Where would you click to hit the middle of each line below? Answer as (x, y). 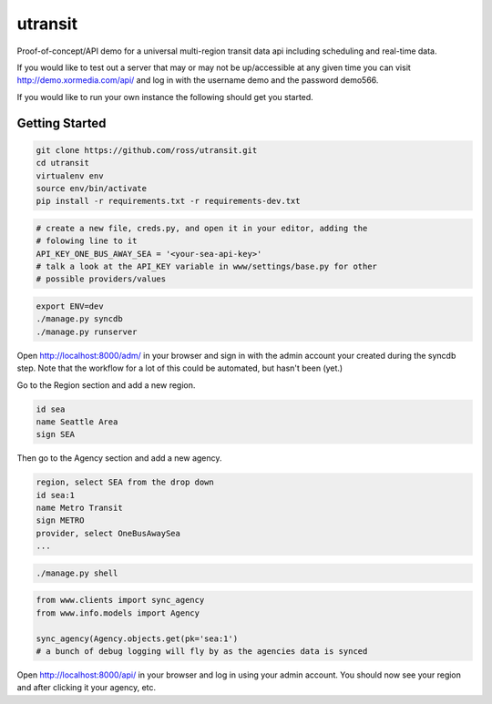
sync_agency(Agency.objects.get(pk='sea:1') (137, 638)
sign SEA (56, 434)
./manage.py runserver (87, 332)
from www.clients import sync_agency (120, 600)
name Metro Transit (79, 508)
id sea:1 (56, 495)
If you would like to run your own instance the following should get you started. (165, 97)
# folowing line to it (87, 241)
